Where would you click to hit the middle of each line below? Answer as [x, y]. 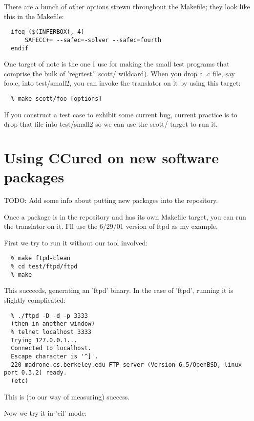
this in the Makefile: [34, 16]
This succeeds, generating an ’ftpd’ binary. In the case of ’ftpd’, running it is [119, 290]
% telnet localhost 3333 [51, 332]
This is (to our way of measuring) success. [67, 396]
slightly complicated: [35, 300]
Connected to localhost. [51, 348]
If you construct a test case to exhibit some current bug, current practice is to [121, 114]
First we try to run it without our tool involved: [76, 242]
